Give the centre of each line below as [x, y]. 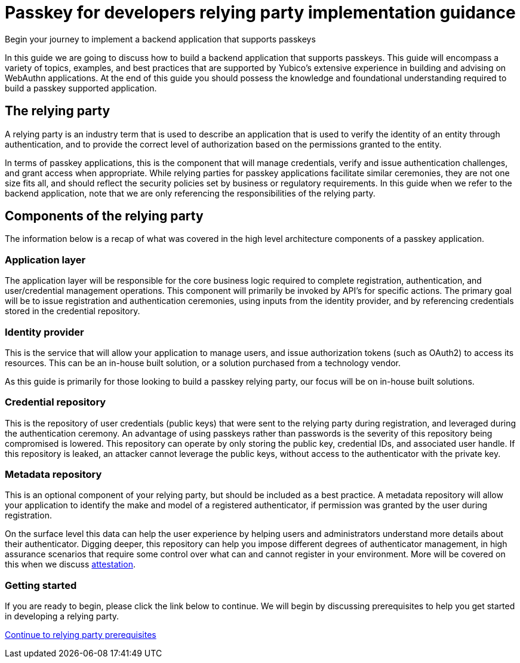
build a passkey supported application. [81, 88]
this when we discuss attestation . [70, 564]
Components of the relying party [104, 216]
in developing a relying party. [62, 616]
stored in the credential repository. [73, 311]
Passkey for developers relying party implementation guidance [260, 13]
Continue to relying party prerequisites [81, 635]
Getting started [41, 585]
